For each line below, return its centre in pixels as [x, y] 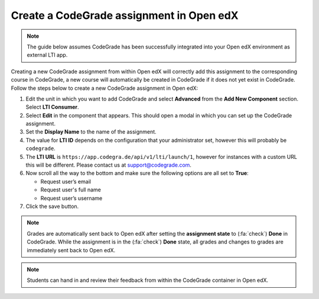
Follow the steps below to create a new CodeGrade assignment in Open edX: [105, 88]
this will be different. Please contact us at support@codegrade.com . [109, 165]
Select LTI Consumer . [52, 107]
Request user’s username [71, 198]
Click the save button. [52, 206]
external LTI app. [47, 55]
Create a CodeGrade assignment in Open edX [125, 15]
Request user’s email [66, 181]
